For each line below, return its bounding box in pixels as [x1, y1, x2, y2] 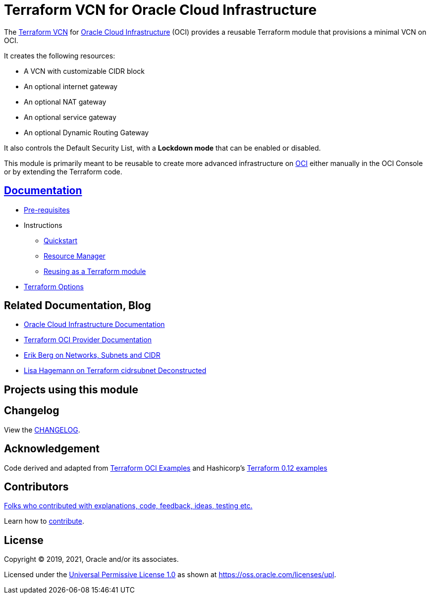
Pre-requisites [24, 205, 70, 214]
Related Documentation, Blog [4, 299, 151, 312]
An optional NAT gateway [24, 97, 107, 106]
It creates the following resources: [4, 51, 115, 60]
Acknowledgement [4, 442, 100, 455]
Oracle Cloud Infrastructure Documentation [24, 320, 165, 329]
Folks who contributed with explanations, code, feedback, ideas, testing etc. [4, 501, 253, 510]
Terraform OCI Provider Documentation [24, 335, 152, 344]
